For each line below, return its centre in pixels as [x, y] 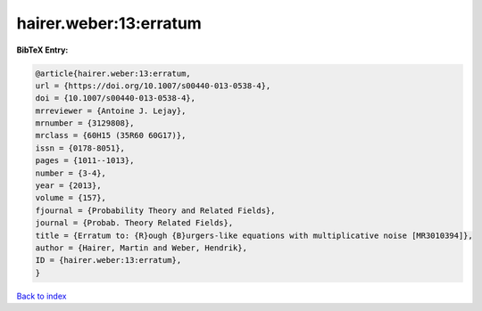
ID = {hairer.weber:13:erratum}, [108, 260]
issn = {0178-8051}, [80, 148]
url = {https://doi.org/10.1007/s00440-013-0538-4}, [153, 86]
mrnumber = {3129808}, [85, 123]
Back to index [42, 296]
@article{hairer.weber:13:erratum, [113, 73]
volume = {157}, [71, 198]
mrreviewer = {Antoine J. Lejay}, [111, 110]
